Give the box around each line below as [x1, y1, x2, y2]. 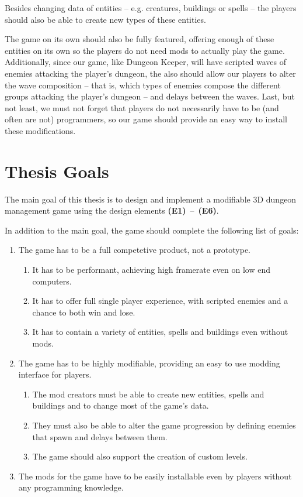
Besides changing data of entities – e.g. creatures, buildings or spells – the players [5, 2, 297, 13]
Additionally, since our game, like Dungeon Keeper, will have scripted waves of [5, 56, 286, 68]
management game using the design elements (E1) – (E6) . [5, 204, 219, 217]
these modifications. [5, 124, 76, 136]
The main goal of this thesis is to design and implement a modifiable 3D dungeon [5, 193, 297, 205]
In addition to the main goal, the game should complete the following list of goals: [5, 224, 299, 236]
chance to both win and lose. [32, 306, 135, 318]
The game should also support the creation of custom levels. [32, 450, 248, 462]
